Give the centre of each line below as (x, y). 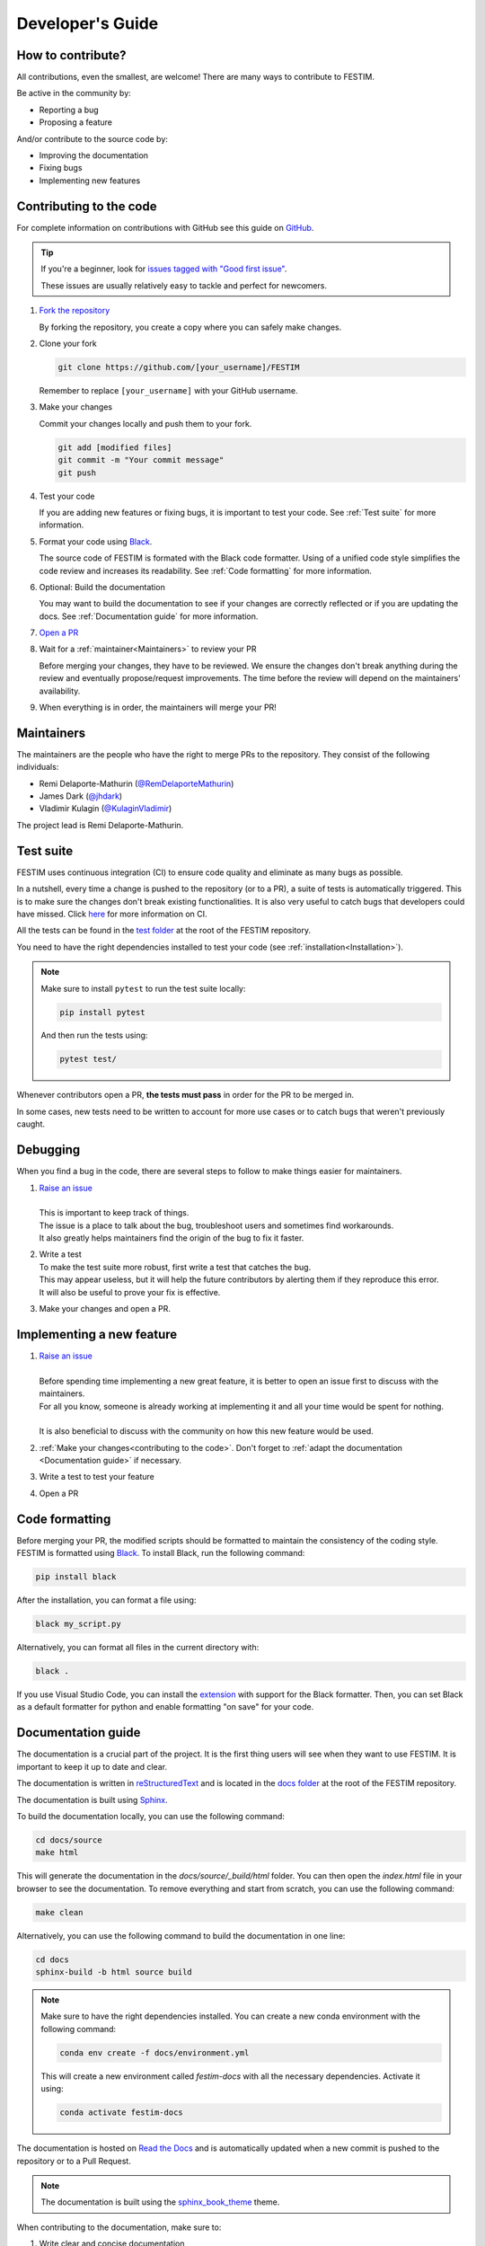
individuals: (38, 767)
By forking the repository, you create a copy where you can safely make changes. (190, 327)
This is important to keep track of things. (114, 1213)
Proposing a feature (75, 122)
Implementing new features (90, 181)
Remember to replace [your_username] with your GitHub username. (168, 391)
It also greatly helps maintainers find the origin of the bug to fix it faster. (172, 1238)
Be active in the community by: (74, 93)
